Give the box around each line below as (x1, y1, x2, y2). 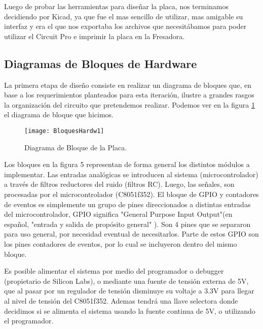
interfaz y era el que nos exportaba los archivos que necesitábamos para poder (4, 21, 247, 31)
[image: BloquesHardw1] (24, 127, 104, 135)
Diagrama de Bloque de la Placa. (24, 142, 127, 152)
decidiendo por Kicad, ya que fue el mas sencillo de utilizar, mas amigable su (4, 11, 243, 21)
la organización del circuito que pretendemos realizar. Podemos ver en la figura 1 (4, 99, 255, 110)
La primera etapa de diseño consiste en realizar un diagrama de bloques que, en (4, 79, 251, 90)
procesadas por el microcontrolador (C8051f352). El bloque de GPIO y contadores (4, 188, 259, 199)
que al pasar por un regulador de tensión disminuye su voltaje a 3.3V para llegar (4, 285, 254, 296)
